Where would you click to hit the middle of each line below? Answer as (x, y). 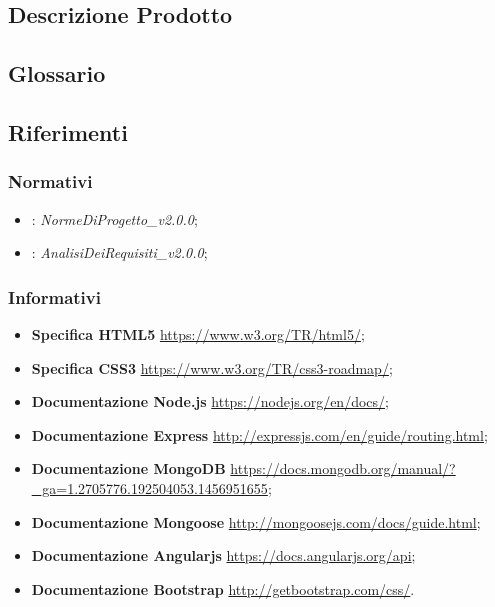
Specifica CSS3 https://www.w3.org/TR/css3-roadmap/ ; (212, 367)
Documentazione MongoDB (128, 468)
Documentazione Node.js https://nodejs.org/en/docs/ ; (210, 401)
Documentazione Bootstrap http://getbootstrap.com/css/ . (223, 588)
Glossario (57, 73)
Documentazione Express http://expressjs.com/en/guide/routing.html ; (259, 434)
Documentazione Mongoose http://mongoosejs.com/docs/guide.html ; (256, 521)
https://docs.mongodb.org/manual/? (343, 468)
